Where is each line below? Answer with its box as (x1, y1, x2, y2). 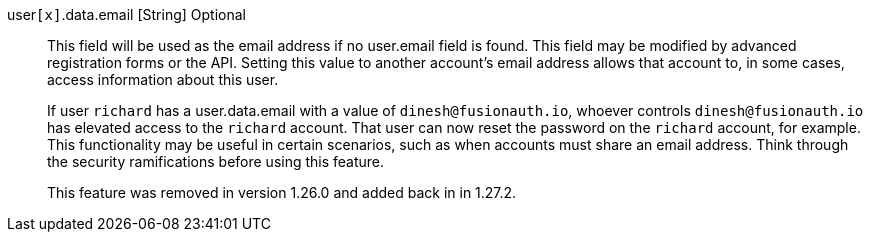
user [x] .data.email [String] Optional (7, 6, 246, 23)
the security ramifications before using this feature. (47, 153, 385, 170)
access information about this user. (47, 71, 279, 88)
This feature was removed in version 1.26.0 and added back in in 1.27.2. (47, 184, 517, 201)
